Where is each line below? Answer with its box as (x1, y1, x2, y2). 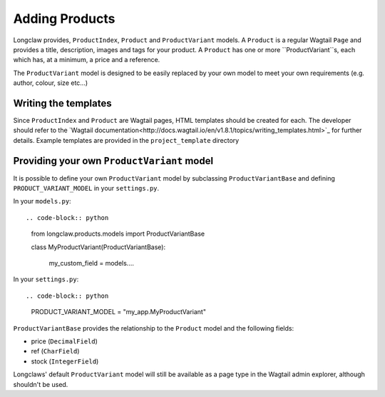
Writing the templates (13, 97, 112, 109)
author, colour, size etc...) (13, 79, 88, 87)
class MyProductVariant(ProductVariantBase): (31, 243, 166, 251)
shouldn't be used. (13, 380, 68, 388)
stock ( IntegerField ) (31, 357, 99, 366)
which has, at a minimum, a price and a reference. (13, 56, 160, 64)
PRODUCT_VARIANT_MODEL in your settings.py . (13, 184, 160, 193)
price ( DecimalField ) (31, 337, 98, 346)
